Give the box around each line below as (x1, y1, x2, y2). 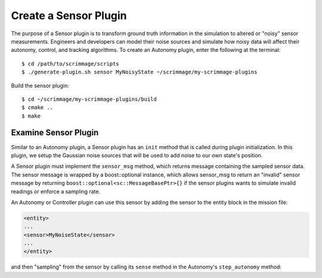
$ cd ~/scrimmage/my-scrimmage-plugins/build (21, 95, 157, 103)
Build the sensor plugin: (11, 82, 70, 89)
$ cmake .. (21, 104, 54, 111)
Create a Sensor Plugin (11, 9, 128, 22)
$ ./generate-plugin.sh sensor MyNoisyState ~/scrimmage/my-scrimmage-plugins (21, 69, 258, 76)
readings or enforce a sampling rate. (11, 188, 101, 195)
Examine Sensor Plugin (11, 128, 99, 138)
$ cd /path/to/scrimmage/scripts (21, 60, 119, 67)
